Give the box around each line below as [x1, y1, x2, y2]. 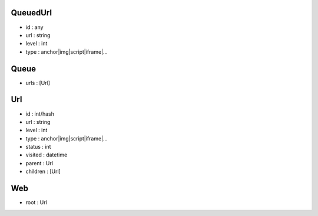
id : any [25, 24, 44, 31]
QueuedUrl [11, 8, 52, 18]
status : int [25, 143, 51, 150]
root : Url [25, 199, 47, 206]
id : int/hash [25, 110, 54, 117]
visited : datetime [25, 151, 68, 159]
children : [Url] [25, 168, 61, 175]
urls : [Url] [25, 79, 50, 86]
